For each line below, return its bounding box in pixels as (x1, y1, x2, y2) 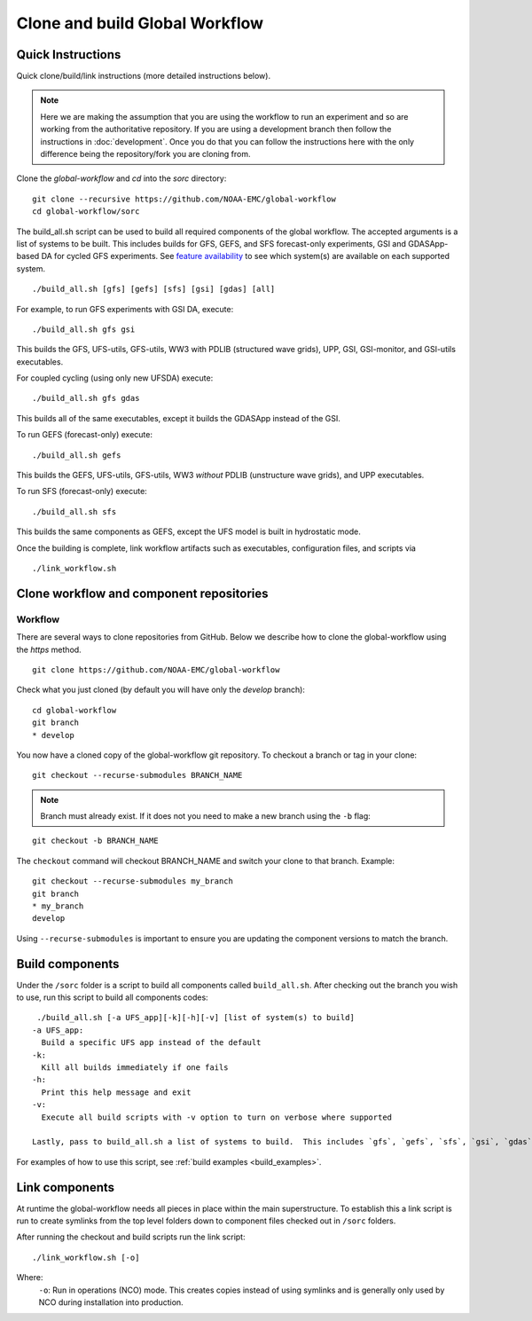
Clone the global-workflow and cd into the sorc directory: (16, 173, 227, 184)
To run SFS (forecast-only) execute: (16, 486, 148, 497)
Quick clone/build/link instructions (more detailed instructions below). (16, 71, 270, 82)
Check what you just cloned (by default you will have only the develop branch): (16, 684, 306, 696)
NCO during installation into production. (38, 1297, 184, 1308)
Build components (16, 956, 120, 971)
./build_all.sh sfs (32, 507, 117, 516)
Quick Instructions (16, 47, 121, 62)
